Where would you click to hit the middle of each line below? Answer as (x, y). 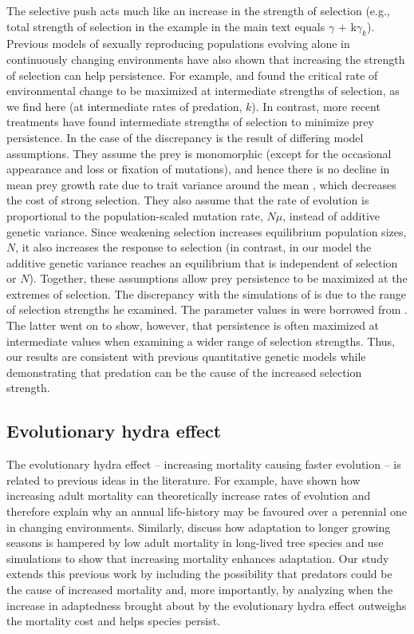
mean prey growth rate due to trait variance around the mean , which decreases (201, 184)
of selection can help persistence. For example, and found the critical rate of (192, 75)
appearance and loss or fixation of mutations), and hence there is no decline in (198, 169)
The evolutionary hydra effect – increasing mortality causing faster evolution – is (204, 464)
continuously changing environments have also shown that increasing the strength (206, 59)
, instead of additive (331, 215)
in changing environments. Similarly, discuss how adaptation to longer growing (199, 527)
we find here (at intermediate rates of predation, (124, 106)
